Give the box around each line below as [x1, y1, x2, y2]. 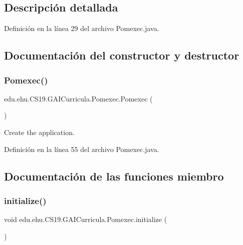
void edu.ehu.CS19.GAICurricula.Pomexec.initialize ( [4, 214, 167, 224]
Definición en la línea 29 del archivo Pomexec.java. [4, 23, 159, 33]
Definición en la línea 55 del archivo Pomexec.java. [4, 143, 159, 154]
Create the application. [4, 126, 75, 137]
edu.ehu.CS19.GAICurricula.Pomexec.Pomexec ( [4, 93, 153, 103]
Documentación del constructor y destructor [4, 47, 239, 63]
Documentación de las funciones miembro [4, 168, 224, 183]
